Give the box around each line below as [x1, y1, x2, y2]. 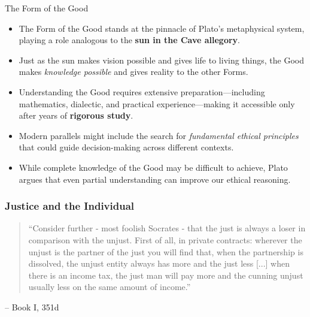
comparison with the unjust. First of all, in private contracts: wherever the [28, 233, 302, 246]
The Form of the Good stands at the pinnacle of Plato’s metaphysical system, [19, 22, 305, 34]
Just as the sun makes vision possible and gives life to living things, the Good [19, 53, 305, 66]
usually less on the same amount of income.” [28, 280, 191, 293]
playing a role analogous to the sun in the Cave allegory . [19, 34, 240, 46]
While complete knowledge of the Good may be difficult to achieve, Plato [19, 161, 288, 173]
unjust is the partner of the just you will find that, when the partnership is [28, 245, 303, 258]
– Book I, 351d [5, 300, 59, 313]
